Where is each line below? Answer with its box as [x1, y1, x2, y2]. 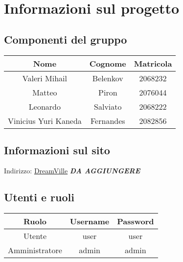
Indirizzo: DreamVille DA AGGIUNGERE [4, 165, 140, 175]
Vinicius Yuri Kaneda [8, 115, 82, 126]
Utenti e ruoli [4, 189, 74, 204]
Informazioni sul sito [4, 142, 110, 157]
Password [117, 215, 154, 227]
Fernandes [90, 115, 125, 126]
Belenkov [92, 72, 123, 84]
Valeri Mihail [22, 72, 68, 84]
